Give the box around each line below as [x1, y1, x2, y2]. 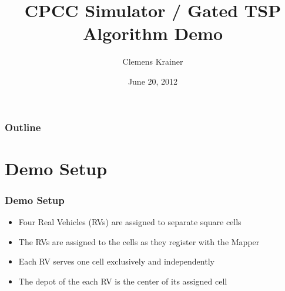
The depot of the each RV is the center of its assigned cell [18, 275, 227, 287]
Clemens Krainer [122, 55, 183, 68]
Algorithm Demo [82, 21, 223, 45]
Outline [5, 119, 41, 134]
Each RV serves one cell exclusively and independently [18, 255, 214, 267]
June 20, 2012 [128, 75, 178, 87]
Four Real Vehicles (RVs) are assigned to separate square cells [18, 216, 242, 228]
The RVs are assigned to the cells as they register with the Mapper [18, 235, 260, 247]
